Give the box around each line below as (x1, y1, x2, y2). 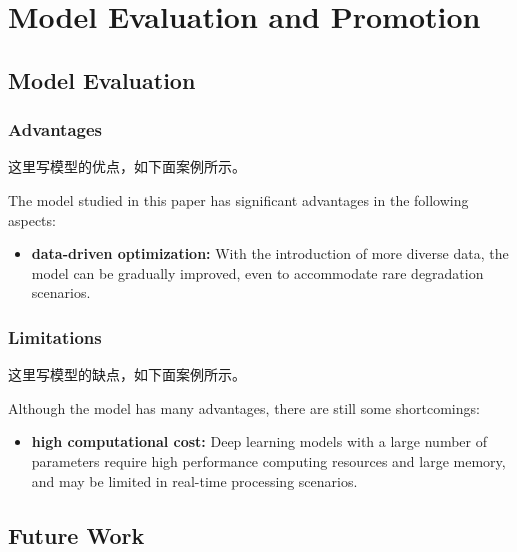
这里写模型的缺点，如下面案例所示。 (8, 364, 246, 385)
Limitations (8, 324, 102, 349)
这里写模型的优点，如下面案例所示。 (8, 156, 246, 177)
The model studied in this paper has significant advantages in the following (8, 189, 469, 210)
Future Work (8, 519, 145, 550)
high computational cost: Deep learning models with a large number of (31, 431, 487, 452)
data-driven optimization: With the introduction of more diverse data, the (31, 243, 509, 264)
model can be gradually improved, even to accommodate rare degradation (31, 262, 484, 283)
